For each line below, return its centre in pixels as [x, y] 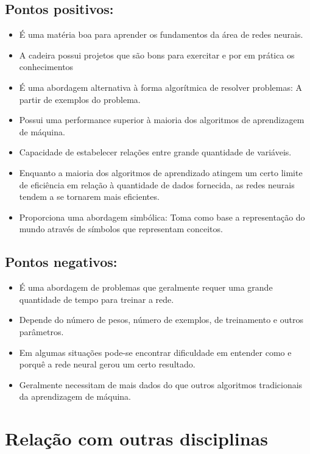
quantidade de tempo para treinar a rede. [97, 299]
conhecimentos [46, 67]
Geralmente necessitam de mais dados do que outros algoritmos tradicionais [161, 384]
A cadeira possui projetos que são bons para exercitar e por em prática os [157, 55]
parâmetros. [41, 331]
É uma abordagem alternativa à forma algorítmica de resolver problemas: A [160, 87]
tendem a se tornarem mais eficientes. [89, 197]
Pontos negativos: [61, 262]
